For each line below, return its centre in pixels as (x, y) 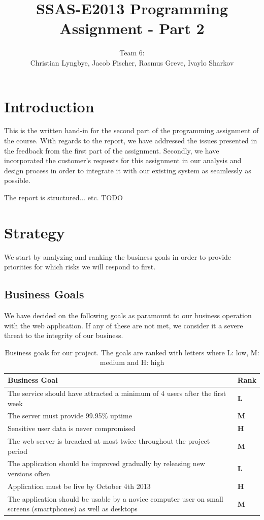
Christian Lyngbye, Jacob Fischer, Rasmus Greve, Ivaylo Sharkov (132, 62)
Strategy (35, 232)
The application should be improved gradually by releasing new (106, 463)
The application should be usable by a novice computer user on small (115, 498)
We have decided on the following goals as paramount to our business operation (128, 315)
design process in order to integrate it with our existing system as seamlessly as (128, 170)
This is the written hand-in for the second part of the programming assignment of (131, 130)
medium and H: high (132, 362)
